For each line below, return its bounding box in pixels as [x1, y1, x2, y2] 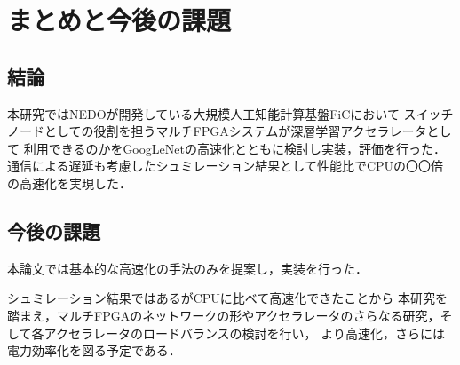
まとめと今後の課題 [7, 2, 232, 38]
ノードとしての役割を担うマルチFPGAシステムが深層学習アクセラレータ [7, 122, 427, 140]
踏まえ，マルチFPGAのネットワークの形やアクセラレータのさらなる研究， [7, 305, 440, 324]
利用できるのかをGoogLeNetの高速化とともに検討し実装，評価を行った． [23, 139, 446, 157]
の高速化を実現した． [7, 173, 131, 192]
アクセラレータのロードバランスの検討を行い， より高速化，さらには [44, 323, 445, 342]
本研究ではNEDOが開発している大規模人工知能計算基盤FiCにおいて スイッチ [7, 104, 454, 123]
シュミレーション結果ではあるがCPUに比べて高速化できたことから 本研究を [7, 289, 448, 307]
